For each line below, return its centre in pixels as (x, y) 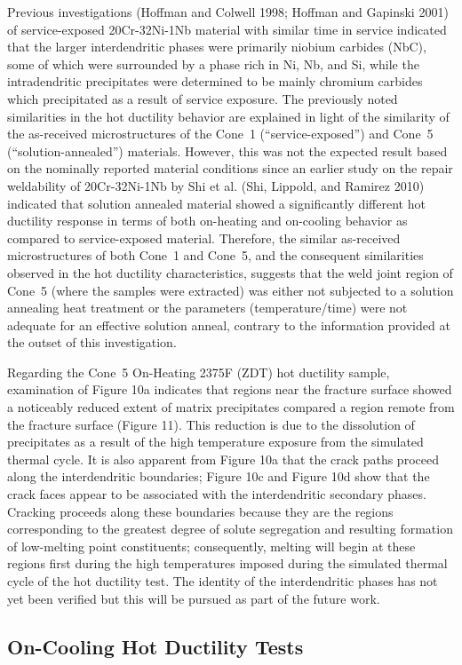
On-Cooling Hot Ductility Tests (155, 646)
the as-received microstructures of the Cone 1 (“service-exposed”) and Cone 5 (220, 134)
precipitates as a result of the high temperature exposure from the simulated (215, 442)
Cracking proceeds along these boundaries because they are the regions (200, 511)
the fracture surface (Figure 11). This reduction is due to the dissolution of (211, 424)
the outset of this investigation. (92, 342)
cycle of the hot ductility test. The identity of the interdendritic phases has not (223, 581)
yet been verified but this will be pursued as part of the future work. (194, 598)
